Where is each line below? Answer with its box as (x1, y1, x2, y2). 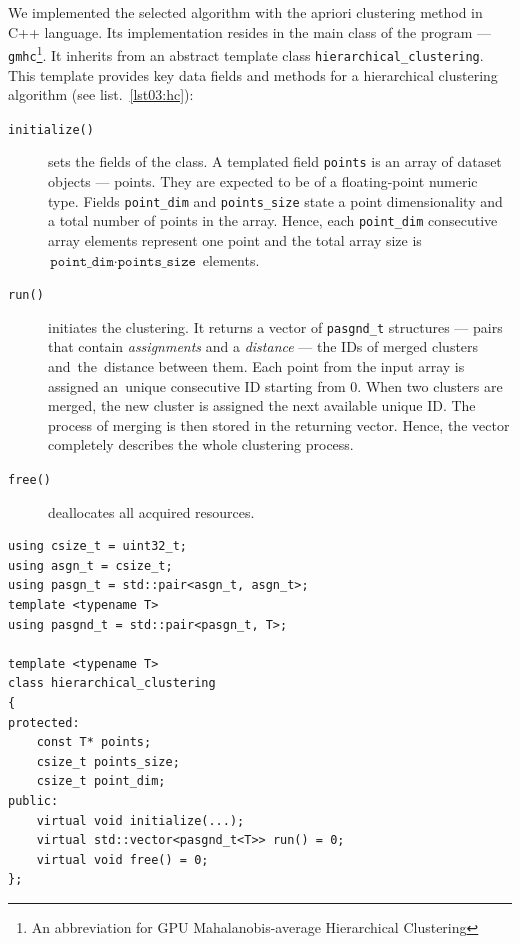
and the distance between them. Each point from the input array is (48, 356, 465, 376)
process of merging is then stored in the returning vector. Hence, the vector (48, 414, 510, 435)
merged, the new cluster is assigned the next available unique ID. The (48, 395, 476, 416)
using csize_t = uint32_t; (8, 539, 187, 554)
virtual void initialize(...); (36, 813, 245, 828)
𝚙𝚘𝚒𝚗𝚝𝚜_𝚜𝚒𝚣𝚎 (117, 254, 196, 269)
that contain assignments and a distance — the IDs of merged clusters (48, 336, 479, 357)
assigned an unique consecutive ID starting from (48, 375, 346, 396)
